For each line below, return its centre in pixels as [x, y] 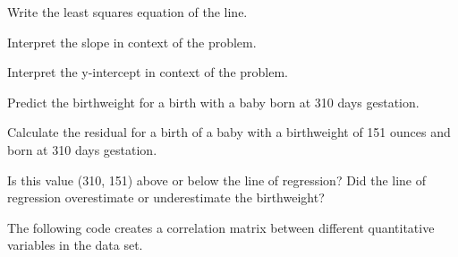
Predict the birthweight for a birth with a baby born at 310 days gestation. [213, 102]
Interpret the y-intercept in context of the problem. [148, 72]
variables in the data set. [75, 245]
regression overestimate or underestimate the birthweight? [166, 197]
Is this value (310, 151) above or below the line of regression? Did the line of [217, 180]
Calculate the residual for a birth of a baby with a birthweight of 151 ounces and [229, 132]
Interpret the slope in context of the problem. [132, 42]
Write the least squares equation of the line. [127, 12]
